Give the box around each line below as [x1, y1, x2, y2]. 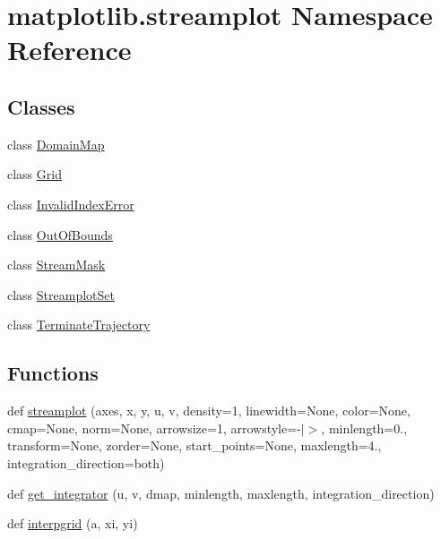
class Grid [7, 165, 62, 184]
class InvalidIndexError [7, 194, 134, 213]
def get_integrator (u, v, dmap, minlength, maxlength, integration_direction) [7, 483, 435, 502]
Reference [7, 31, 132, 68]
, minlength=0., [321, 418, 408, 437]
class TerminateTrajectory [7, 315, 151, 334]
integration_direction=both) [7, 453, 165, 472]
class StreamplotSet [7, 285, 115, 304]
